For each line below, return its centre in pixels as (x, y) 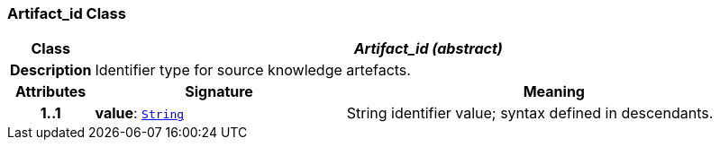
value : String (140, 113)
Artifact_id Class (67, 13)
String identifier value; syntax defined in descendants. (530, 113)
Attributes (51, 92)
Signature (219, 92)
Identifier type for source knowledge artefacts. (253, 70)
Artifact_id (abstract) (428, 49)
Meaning (554, 92)
